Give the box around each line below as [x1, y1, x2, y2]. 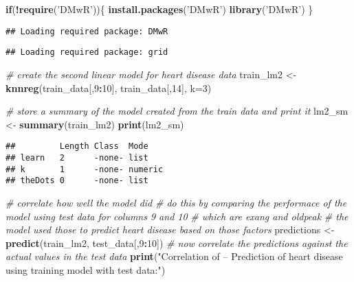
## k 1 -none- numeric [5, 164, 164, 174]
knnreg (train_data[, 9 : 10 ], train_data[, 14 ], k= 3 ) [5, 80, 212, 95]
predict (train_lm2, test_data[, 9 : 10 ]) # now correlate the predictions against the [5, 235, 348, 250]
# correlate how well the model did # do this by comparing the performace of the [5, 195, 347, 209]
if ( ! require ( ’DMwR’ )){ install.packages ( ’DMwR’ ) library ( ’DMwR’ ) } [5, 2, 313, 16]
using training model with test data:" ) [5, 262, 166, 277]
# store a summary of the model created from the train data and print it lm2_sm [5, 104, 349, 118]
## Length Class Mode [5, 141, 148, 152]
